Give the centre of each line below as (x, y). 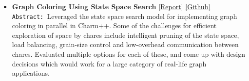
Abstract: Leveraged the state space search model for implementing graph (124, 16)
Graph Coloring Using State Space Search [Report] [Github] (111, 6)
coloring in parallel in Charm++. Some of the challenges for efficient (114, 25)
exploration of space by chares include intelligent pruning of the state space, (125, 35)
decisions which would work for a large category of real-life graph (109, 63)
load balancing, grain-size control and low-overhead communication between (125, 44)
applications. (31, 73)
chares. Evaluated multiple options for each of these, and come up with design (128, 54)
